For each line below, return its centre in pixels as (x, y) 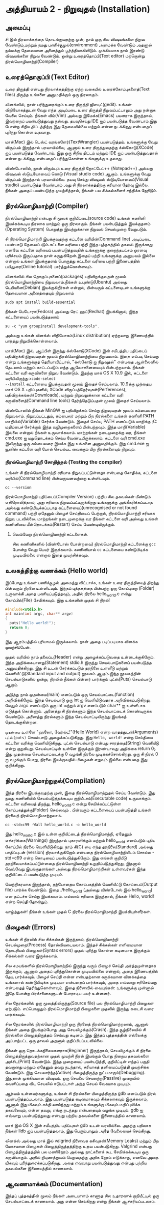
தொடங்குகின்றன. (21, 722)
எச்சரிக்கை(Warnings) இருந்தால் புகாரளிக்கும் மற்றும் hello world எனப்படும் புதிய (80, 841)
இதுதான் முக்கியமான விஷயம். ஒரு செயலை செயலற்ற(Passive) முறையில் (72, 1078)
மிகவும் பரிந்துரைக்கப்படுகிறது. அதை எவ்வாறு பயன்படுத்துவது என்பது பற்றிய (76, 1163)
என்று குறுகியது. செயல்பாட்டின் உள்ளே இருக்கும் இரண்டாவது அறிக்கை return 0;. (81, 748)
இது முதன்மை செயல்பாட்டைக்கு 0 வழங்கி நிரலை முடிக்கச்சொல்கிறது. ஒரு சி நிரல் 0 (82, 754)
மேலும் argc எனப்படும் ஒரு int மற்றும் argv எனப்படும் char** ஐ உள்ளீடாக (75, 705)
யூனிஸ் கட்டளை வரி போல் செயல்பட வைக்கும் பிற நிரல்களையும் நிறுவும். (70, 449)
